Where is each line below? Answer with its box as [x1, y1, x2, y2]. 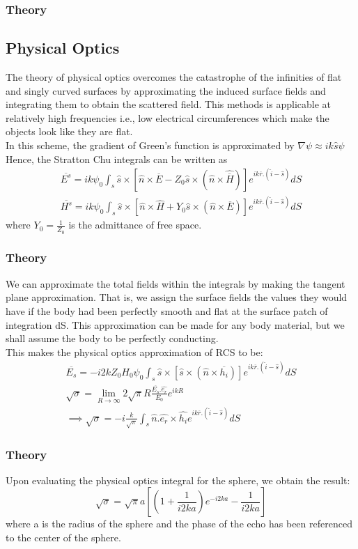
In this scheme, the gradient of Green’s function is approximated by [6, 138, 295, 153]
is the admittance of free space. [68, 217, 202, 232]
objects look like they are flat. [6, 124, 133, 139]
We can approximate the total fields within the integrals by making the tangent [6, 276, 345, 291]
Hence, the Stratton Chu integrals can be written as [6, 151, 228, 166]
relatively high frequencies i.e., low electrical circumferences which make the [6, 110, 329, 125]
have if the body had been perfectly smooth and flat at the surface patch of [6, 303, 328, 318]
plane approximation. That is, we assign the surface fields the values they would [6, 290, 348, 304]
